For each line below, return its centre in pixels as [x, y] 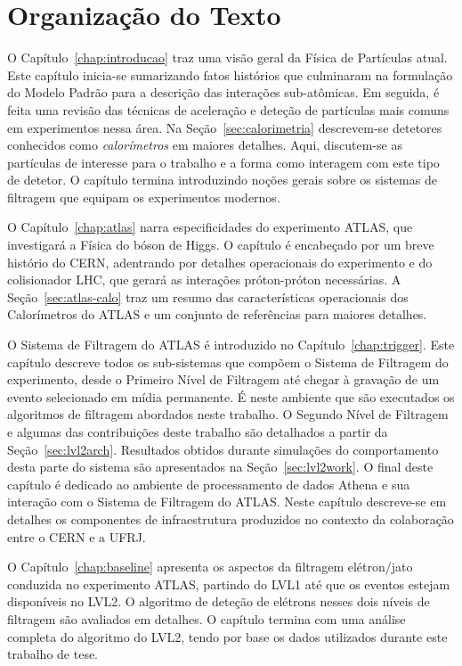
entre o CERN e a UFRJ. [77, 536]
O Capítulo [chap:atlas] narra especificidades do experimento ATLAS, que [210, 227]
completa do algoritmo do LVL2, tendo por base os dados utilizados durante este [227, 636]
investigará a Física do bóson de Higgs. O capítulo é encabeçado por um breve [221, 245]
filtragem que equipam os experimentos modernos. [144, 197]
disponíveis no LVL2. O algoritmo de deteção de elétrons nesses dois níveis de [219, 601]
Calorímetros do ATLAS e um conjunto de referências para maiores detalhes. [217, 314]
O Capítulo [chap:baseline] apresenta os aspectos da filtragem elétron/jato [210, 567]
